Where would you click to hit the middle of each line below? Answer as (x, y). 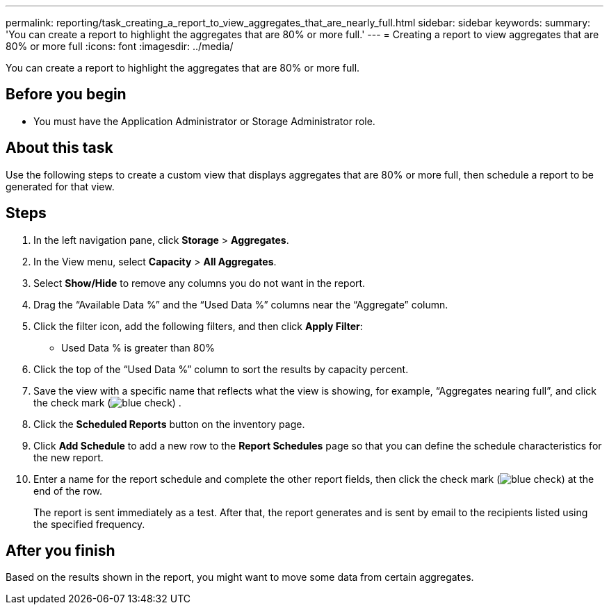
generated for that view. (60, 186)
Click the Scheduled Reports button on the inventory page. (169, 424)
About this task (59, 148)
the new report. (68, 457)
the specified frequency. (89, 524)
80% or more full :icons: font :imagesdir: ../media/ (120, 46)
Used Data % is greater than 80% (138, 347)
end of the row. (68, 491)
